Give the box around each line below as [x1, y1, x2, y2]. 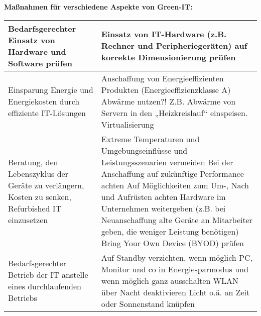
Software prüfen [8, 57, 72, 69]
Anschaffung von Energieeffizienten [101, 72, 224, 84]
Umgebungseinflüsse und [101, 144, 188, 156]
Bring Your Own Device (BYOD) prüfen [101, 237, 244, 249]
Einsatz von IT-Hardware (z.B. [101, 28, 227, 40]
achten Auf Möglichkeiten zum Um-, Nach [101, 179, 249, 191]
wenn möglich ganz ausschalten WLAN [101, 274, 239, 286]
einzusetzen [8, 214, 48, 226]
